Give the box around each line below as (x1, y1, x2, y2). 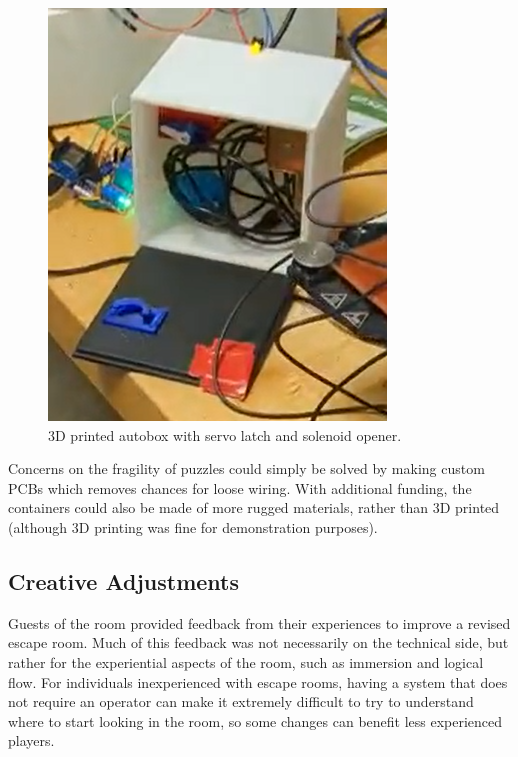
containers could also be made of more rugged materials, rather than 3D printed (8, 497, 500, 518)
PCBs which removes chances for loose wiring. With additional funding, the (8, 477, 472, 498)
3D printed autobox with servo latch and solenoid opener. (48, 424, 402, 445)
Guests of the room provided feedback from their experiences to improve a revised (8, 612, 511, 633)
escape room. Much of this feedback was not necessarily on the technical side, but (8, 632, 509, 653)
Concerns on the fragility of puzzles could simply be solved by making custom (8, 458, 485, 479)
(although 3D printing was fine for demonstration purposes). (8, 516, 378, 537)
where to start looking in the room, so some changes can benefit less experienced (8, 710, 503, 731)
